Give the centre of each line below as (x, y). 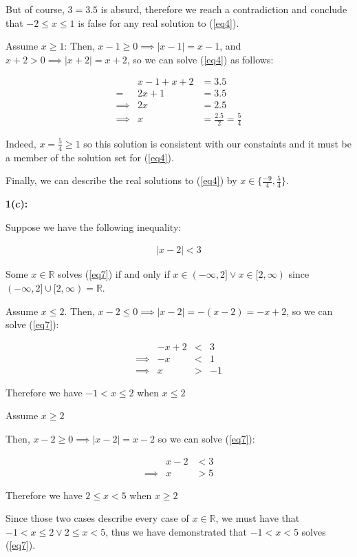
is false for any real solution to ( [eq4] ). (159, 22)
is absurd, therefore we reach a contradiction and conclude (224, 9)
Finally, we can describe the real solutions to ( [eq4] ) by (121, 180)
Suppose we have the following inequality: (94, 226)
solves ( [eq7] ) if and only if (114, 274)
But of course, (35, 9)
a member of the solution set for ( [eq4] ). (90, 157)
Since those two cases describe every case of (97, 518)
